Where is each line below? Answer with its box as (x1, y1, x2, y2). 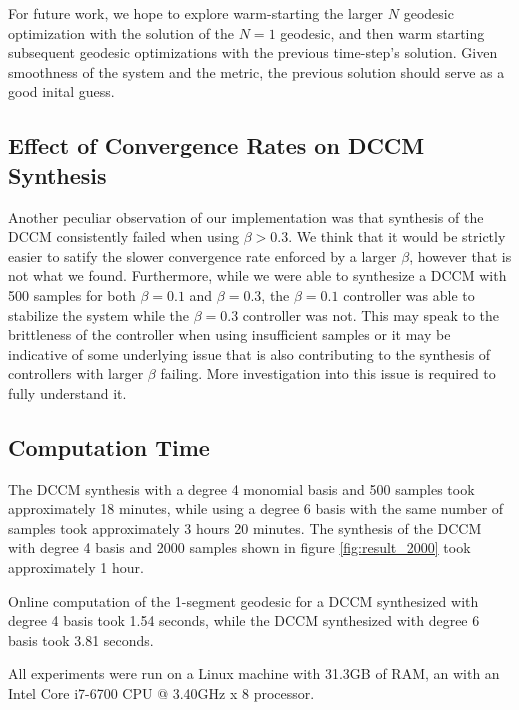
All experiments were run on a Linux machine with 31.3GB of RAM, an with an (8, 663, 500, 684)
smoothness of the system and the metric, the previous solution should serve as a (8, 61, 505, 82)
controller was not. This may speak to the (242, 304, 500, 325)
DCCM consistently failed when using (8, 226, 240, 247)
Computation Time (8, 431, 210, 462)
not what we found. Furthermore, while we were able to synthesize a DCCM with (8, 265, 507, 286)
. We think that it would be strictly (288, 226, 506, 247)
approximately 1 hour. (8, 557, 144, 578)
